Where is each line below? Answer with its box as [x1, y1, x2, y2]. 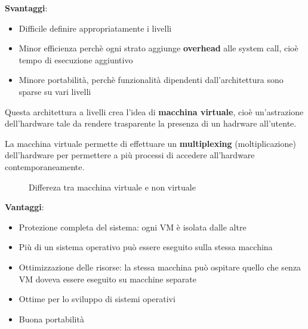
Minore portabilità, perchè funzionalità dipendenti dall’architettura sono [19, 73, 284, 86]
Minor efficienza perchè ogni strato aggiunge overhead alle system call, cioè [19, 42, 298, 54]
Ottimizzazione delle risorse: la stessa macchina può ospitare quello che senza [19, 260, 301, 273]
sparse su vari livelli [19, 85, 91, 97]
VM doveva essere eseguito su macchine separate [19, 272, 196, 285]
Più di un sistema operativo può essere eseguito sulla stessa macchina [19, 241, 273, 253]
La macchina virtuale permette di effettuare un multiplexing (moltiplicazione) [5, 137, 296, 149]
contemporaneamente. [5, 160, 85, 173]
